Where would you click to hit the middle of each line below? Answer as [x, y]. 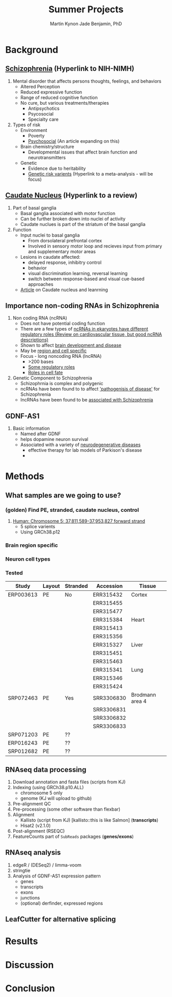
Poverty [36, 136]
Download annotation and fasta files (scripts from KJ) [69, 782]
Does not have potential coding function [62, 323]
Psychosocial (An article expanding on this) [74, 141]
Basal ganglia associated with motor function [68, 213]
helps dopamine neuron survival [54, 439]
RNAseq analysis [33, 852]
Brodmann [144, 695]
